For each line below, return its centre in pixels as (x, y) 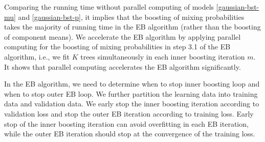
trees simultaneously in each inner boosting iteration (163, 56)
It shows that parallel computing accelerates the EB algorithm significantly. (123, 66)
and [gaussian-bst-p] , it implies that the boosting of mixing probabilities (131, 17)
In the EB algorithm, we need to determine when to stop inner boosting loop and (132, 84)
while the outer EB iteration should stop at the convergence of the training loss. (130, 134)
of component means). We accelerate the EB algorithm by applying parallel (123, 36)
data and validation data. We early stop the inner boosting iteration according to (132, 104)
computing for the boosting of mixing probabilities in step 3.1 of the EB (117, 47)
